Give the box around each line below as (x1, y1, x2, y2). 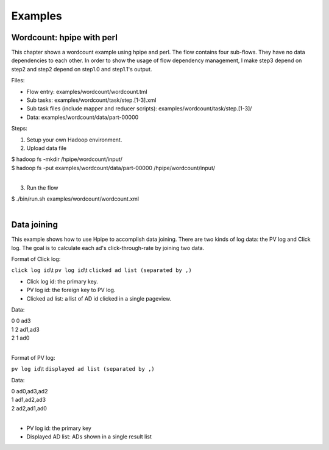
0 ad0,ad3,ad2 (11, 388, 48, 395)
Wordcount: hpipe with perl (11, 32, 118, 43)
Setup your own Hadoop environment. (26, 136, 122, 143)
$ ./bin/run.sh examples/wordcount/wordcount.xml (11, 195, 140, 202)
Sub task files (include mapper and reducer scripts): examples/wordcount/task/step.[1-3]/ (26, 105, 252, 112)
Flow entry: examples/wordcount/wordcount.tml (26, 88, 147, 95)
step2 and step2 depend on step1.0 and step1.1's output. (11, 65, 152, 73)
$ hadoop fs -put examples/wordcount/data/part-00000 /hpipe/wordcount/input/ (11, 164, 216, 171)
